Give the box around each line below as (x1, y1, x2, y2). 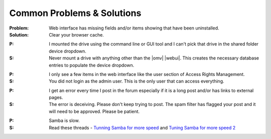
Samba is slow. (49, 117, 80, 123)
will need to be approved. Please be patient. (49, 108, 140, 114)
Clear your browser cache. (49, 31, 104, 37)
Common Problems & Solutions (9, 7, 142, 18)
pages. (49, 94, 63, 100)
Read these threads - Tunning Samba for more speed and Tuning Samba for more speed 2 (49, 124, 236, 130)
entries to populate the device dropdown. (49, 62, 134, 68)
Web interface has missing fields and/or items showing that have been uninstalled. (49, 25, 219, 31)
